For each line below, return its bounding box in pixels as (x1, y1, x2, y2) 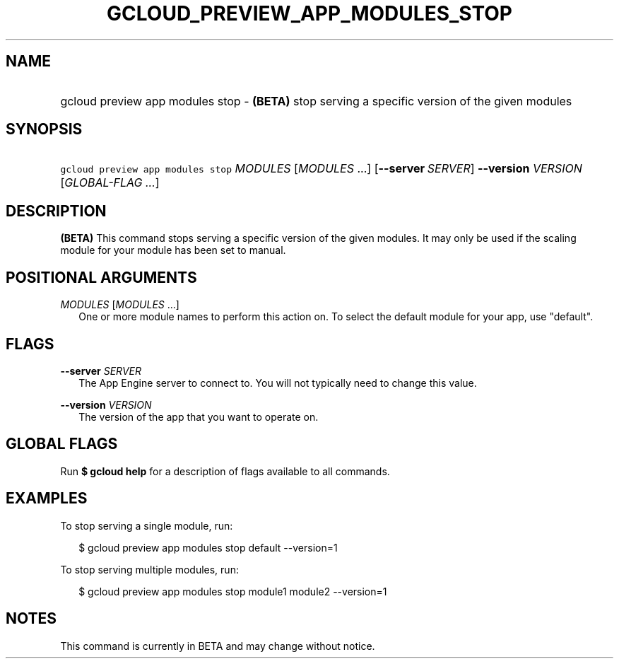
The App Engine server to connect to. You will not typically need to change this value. (78, 376, 477, 389)
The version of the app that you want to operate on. (78, 410, 319, 423)
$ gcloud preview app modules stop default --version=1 (78, 541, 338, 554)
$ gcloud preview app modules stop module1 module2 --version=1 (78, 585, 387, 598)
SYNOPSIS (6, 120, 83, 139)
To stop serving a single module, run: (60, 519, 233, 532)
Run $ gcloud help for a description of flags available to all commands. (60, 465, 390, 477)
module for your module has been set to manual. (60, 244, 286, 257)
